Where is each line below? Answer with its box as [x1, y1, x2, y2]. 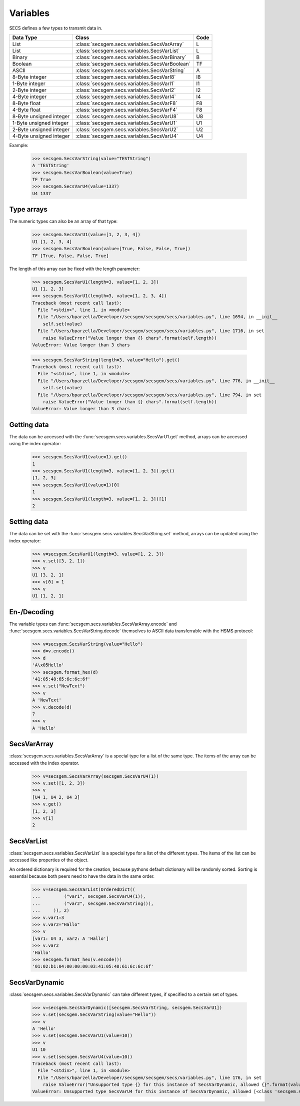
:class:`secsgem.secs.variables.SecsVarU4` [75, 133, 178, 140]
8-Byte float [12, 100, 41, 107]
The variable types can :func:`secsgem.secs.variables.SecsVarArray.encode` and [9, 621, 177, 627]
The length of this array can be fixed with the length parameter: [9, 266, 140, 272]
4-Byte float [12, 106, 41, 113]
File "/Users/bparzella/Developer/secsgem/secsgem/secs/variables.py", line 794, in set [37, 392, 262, 398]
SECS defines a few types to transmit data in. [9, 25, 102, 31]
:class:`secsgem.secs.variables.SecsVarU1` [75, 119, 177, 126]
